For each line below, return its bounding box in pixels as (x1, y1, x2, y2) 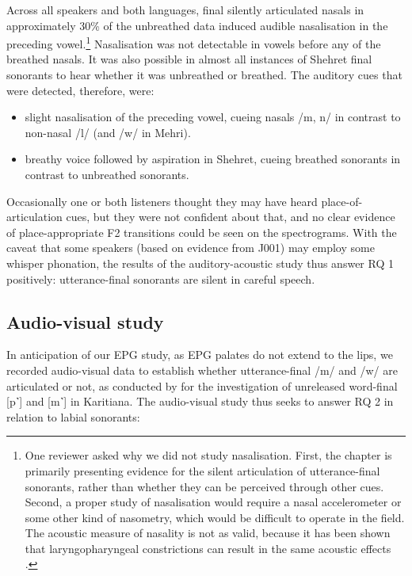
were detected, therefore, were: (6, 82, 154, 98)
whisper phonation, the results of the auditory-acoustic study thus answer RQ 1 (6, 254, 394, 271)
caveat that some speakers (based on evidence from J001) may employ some (6, 239, 375, 256)
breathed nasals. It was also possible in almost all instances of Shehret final (6, 51, 372, 67)
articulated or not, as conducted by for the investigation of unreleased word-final (6, 377, 398, 394)
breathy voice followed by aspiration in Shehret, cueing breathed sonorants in (25, 151, 401, 167)
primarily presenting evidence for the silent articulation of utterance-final (25, 462, 380, 479)
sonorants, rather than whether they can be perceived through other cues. (25, 478, 384, 494)
